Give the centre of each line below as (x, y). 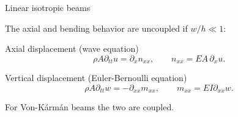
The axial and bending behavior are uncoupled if (96, 28)
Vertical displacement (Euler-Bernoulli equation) (96, 78)
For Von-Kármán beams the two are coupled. (90, 107)
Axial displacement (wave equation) (72, 48)
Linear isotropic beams (48, 7)
